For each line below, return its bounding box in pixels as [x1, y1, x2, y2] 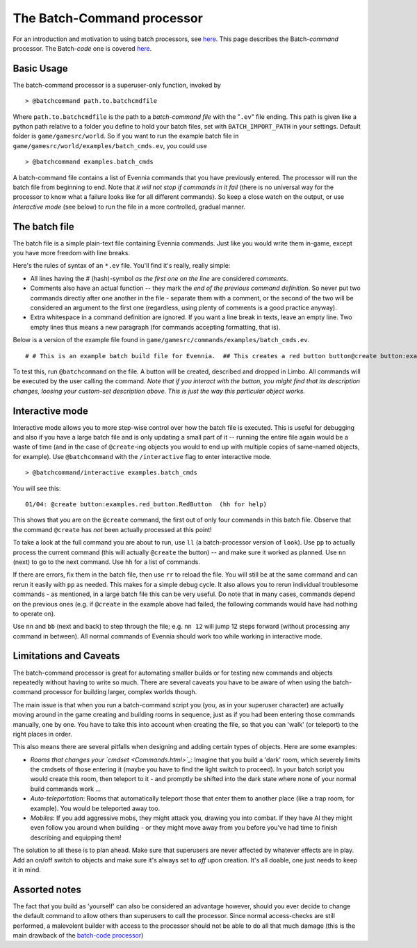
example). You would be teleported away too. [30, 804, 160, 812]
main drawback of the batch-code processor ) [13, 931, 144, 940]
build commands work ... [30, 785, 101, 793]
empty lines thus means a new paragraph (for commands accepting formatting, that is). [30, 323, 281, 331]
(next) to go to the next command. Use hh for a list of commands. [13, 557, 201, 566]
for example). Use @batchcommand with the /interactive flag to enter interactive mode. [13, 452, 272, 460]
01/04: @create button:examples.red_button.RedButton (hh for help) [25, 500, 268, 508]
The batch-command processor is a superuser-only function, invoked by [13, 81, 222, 89]
